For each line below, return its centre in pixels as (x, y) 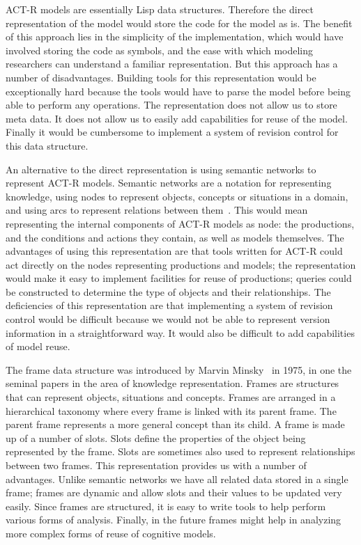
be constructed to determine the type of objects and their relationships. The (168, 291)
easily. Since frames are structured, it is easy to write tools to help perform (166, 506)
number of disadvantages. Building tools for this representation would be (161, 77)
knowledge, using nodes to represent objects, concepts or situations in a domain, (177, 196)
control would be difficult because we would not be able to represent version (168, 319)
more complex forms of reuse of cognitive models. (111, 533)
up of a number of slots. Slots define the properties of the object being (156, 437)
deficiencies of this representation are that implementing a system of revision (169, 305)
